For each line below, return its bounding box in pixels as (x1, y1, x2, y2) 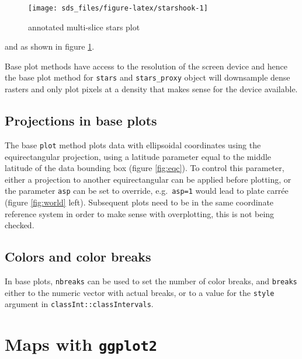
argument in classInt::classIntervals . (5, 298, 154, 310)
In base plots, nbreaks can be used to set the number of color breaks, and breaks (5, 274, 297, 287)
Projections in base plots (5, 111, 157, 130)
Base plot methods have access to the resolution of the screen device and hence (5, 60, 288, 72)
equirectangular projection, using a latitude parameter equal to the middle (5, 150, 272, 162)
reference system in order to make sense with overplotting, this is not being (5, 207, 275, 219)
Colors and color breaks (5, 248, 151, 266)
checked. (5, 219, 34, 231)
